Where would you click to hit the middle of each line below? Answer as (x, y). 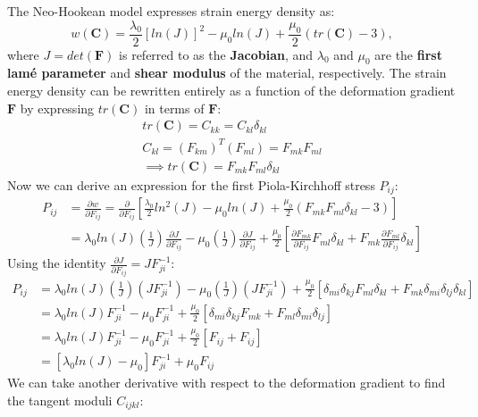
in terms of (174, 108)
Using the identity (57, 263)
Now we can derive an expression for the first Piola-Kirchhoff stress (191, 184)
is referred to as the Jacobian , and (216, 54)
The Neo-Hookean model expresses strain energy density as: (171, 11)
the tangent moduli (60, 400)
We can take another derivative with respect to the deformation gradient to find (226, 383)
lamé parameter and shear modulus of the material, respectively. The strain (227, 73)
